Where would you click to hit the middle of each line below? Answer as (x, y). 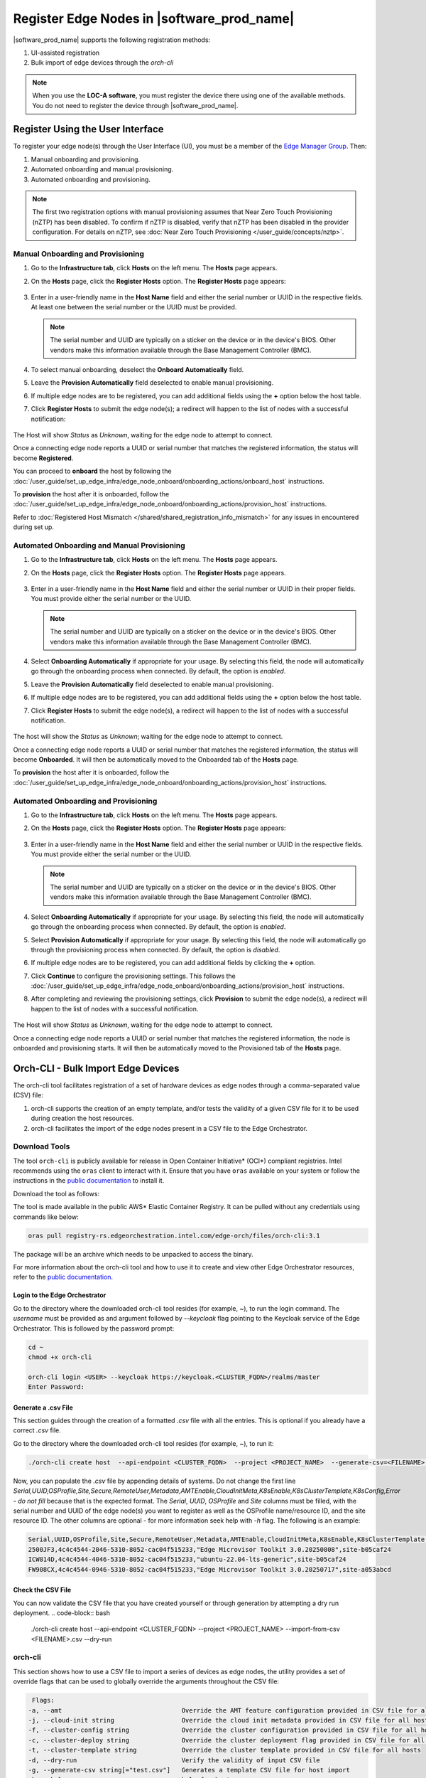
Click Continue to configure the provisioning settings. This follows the (133, 976)
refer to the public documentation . (63, 1277)
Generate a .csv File (43, 1407)
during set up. (34, 527)
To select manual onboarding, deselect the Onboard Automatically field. (137, 370)
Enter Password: (56, 1387)
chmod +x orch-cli (60, 1357)
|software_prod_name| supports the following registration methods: (112, 40)
